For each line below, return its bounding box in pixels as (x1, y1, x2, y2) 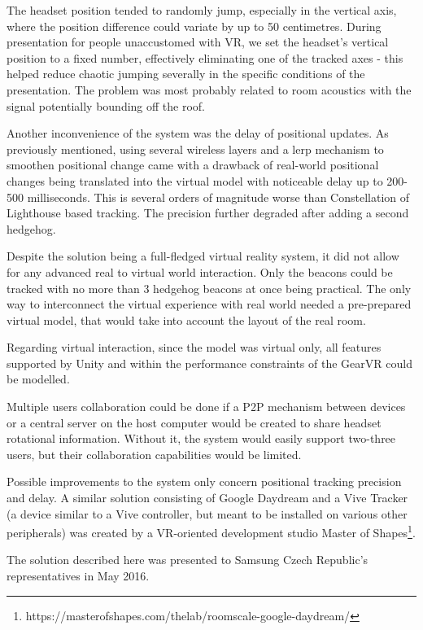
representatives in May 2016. (7, 567, 150, 584)
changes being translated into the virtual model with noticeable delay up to (7, 172, 383, 189)
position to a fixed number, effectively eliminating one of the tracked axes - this (7, 49, 403, 66)
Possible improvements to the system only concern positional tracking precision (7, 473, 402, 490)
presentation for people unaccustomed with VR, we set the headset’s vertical (7, 33, 389, 50)
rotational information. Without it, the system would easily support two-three (7, 430, 396, 447)
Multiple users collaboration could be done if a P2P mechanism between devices (7, 398, 406, 415)
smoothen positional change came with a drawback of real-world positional (7, 156, 379, 173)
